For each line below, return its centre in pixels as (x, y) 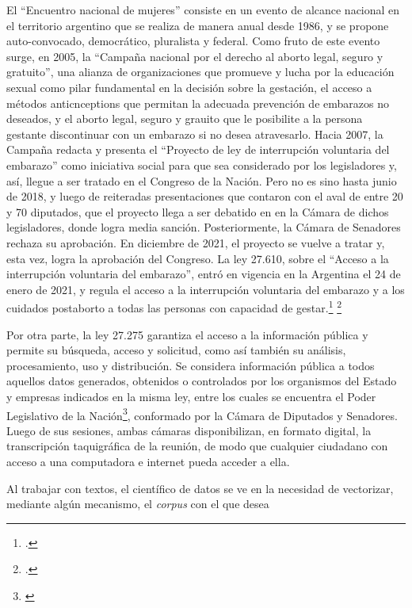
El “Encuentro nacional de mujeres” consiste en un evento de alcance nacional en (203, 10)
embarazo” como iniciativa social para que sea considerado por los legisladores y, (202, 164)
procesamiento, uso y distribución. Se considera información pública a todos (191, 365)
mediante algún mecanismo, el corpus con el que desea (138, 504)
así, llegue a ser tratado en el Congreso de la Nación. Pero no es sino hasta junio (202, 180)
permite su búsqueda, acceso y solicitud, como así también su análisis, (176, 350)
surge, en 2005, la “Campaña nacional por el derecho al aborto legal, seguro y (195, 56)
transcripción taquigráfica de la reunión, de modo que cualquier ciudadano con (197, 446)
